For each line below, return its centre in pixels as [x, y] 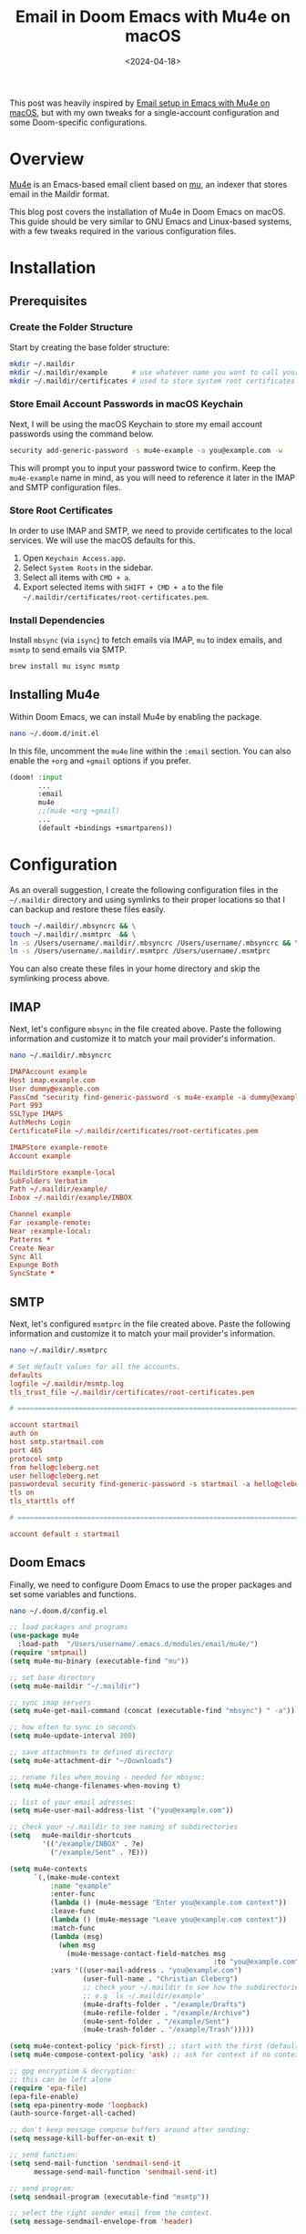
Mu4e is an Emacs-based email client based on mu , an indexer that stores [148, 184]
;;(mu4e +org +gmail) [79, 811]
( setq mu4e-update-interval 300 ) [73, 1736]
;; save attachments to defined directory [91, 1752]
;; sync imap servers [51, 1702]
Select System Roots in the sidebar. [87, 568]
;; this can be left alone [61, 2079]
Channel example [40, 1214]
